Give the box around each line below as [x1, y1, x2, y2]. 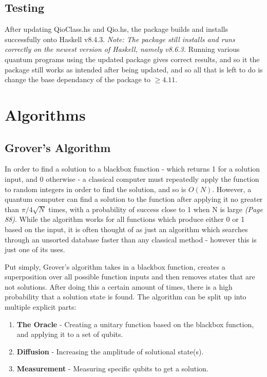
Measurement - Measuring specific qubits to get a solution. [16, 363, 208, 374]
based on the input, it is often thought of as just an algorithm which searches [5, 223, 248, 234]
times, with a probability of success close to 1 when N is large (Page [48, 203, 263, 214]
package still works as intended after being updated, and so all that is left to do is [5, 64, 263, 74]
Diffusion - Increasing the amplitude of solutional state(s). [16, 346, 204, 356]
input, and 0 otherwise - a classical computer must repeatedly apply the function [5, 173, 259, 184]
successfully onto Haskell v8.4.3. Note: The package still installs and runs [5, 33, 235, 44]
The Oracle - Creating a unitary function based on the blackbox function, [16, 318, 254, 329]
